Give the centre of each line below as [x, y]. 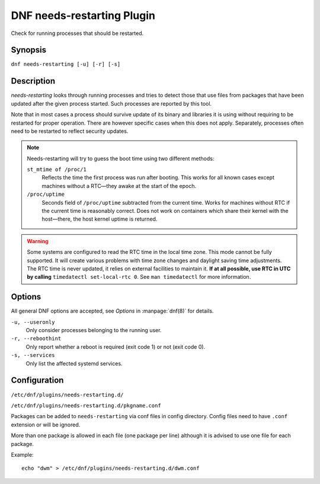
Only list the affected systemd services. [74, 363]
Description [33, 81]
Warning [38, 241]
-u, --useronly [33, 322]
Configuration [37, 380]
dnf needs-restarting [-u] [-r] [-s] [66, 64]
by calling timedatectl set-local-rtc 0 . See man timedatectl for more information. [139, 277]
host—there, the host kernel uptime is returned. [100, 219]
